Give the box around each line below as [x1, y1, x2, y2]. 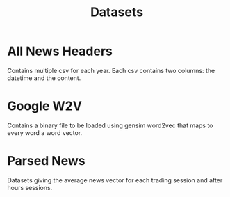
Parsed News [7, 153, 85, 169]
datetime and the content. [7, 74, 81, 82]
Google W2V [7, 98, 82, 114]
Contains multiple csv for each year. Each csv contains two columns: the [7, 66, 215, 74]
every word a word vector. [7, 128, 83, 136]
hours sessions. [7, 183, 53, 191]
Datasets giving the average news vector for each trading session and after [7, 175, 223, 184]
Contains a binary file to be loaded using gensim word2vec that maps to [7, 121, 213, 129]
